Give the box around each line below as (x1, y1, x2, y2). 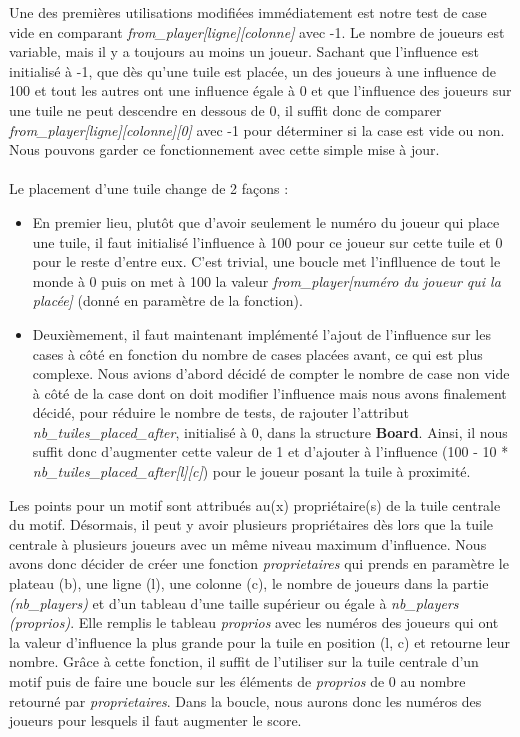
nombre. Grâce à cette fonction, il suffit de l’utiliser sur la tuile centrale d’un (9, 651, 479, 672)
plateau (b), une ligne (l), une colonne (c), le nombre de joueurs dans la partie (9, 573, 489, 594)
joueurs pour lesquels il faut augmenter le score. (9, 710, 302, 731)
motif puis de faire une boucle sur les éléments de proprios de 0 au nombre (9, 671, 466, 691)
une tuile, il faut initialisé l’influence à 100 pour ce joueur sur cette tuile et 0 (32, 231, 503, 252)
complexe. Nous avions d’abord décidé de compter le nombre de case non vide (32, 363, 510, 384)
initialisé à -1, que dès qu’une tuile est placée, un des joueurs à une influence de (9, 60, 496, 81)
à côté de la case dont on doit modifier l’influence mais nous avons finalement (32, 382, 507, 403)
